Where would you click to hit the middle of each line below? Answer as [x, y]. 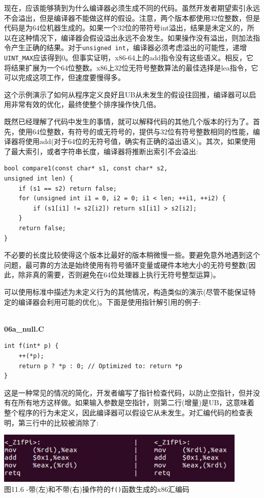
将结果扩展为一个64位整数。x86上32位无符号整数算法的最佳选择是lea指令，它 [131, 67]
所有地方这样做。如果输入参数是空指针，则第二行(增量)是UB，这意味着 [136, 402]
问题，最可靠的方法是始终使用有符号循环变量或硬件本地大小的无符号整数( [126, 264]
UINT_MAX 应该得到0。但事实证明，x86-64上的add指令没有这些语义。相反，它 [129, 58]
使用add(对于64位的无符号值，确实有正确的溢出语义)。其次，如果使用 [140, 141]
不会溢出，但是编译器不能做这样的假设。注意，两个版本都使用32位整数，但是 [132, 17]
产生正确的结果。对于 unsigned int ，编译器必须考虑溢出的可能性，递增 [129, 47]
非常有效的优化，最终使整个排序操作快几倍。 [86, 104]
